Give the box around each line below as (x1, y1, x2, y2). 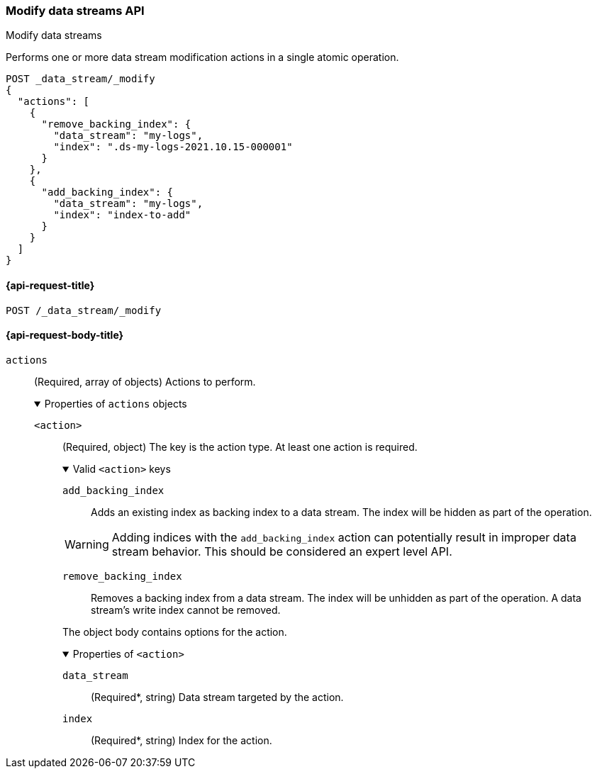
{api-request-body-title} (6, 329, 124, 342)
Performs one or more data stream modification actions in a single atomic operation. (6, 51, 399, 64)
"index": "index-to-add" (53, 209, 191, 221)
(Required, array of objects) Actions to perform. (34, 375, 256, 388)
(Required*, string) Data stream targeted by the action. (91, 690, 344, 703)
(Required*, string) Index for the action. (91, 734, 272, 746)
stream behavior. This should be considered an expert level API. (111, 544, 452, 559)
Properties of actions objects (44, 397, 187, 410)
